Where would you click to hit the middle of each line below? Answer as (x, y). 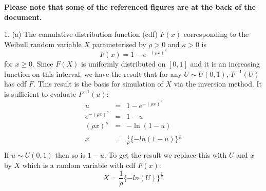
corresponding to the (216, 34)
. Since (43, 63)
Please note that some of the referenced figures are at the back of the (130, 7)
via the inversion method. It (218, 84)
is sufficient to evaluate (40, 93)
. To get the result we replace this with (165, 155)
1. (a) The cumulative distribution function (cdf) (81, 34)
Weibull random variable (43, 44)
